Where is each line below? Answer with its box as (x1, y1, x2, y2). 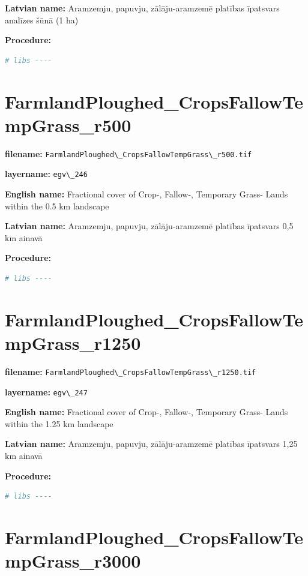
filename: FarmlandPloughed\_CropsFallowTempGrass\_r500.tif (5, 147, 252, 160)
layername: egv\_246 (5, 167, 88, 180)
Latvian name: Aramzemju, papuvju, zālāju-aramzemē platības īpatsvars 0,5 (5, 220, 294, 232)
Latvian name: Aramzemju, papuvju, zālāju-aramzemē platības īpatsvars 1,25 (5, 437, 298, 450)
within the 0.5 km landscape (5, 199, 109, 212)
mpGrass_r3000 (5, 548, 141, 573)
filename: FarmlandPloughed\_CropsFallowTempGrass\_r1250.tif (5, 365, 256, 377)
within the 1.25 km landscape (5, 417, 113, 430)
